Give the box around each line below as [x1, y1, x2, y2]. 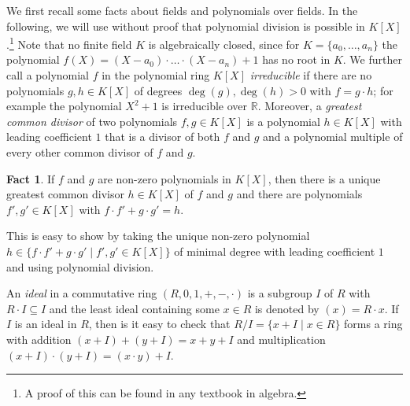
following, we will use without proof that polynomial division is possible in [6, 17, 365, 34]
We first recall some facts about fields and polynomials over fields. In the [6, 2, 358, 18]
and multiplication [237, 330, 326, 347]
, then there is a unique [268, 170, 381, 186]
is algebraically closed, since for [148, 35, 300, 52]
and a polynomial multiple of [263, 128, 403, 145]
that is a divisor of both [105, 128, 220, 145]
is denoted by [254, 300, 320, 316]
